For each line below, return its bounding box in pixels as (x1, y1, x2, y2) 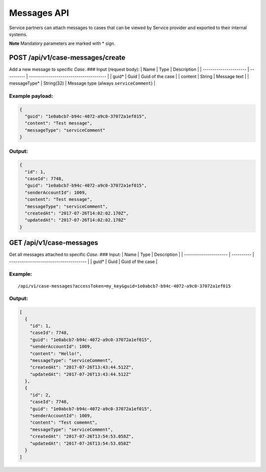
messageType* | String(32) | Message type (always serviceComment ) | (9, 80, 156, 86)
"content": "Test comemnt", (30, 420, 98, 426)
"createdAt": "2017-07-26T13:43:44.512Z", (30, 364, 134, 370)
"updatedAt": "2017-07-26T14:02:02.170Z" (25, 217, 127, 223)
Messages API (9, 7, 69, 18)
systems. (9, 31, 28, 37)
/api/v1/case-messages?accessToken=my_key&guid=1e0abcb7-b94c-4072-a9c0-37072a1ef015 (18, 283, 231, 289)
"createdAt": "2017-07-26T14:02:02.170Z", (25, 210, 129, 216)
